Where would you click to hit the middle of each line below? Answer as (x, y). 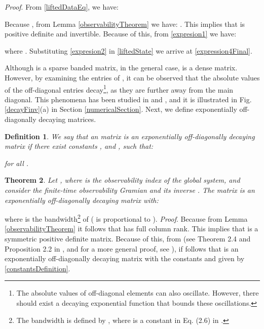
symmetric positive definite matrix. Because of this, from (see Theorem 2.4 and (128, 238)
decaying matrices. (67, 119)
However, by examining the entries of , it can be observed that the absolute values (132, 77)
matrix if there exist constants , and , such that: (79, 146)
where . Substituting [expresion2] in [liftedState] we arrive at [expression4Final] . (128, 50)
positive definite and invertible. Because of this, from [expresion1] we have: (121, 34)
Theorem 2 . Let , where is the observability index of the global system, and (122, 180)
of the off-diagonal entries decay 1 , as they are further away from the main (119, 89)
